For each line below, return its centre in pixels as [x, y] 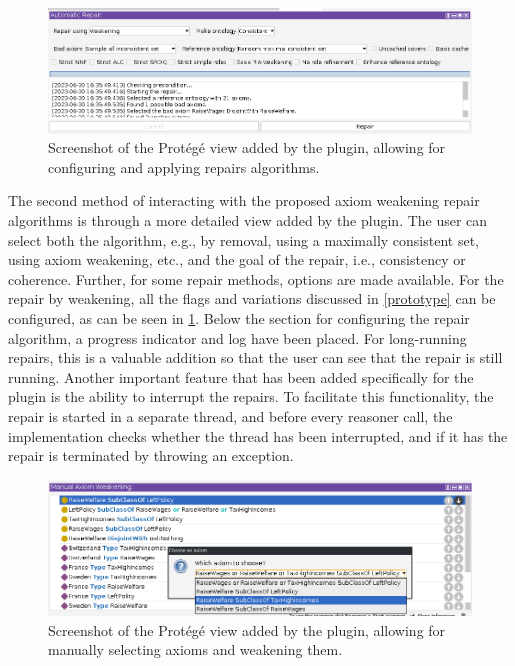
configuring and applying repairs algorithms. [184, 166]
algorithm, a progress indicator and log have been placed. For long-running [237, 337]
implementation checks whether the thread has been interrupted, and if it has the [258, 435]
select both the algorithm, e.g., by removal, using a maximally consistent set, [243, 239]
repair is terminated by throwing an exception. [151, 455]
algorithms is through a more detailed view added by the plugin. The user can [248, 220]
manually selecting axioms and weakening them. [195, 649]
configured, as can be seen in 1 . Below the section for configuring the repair [239, 318]
